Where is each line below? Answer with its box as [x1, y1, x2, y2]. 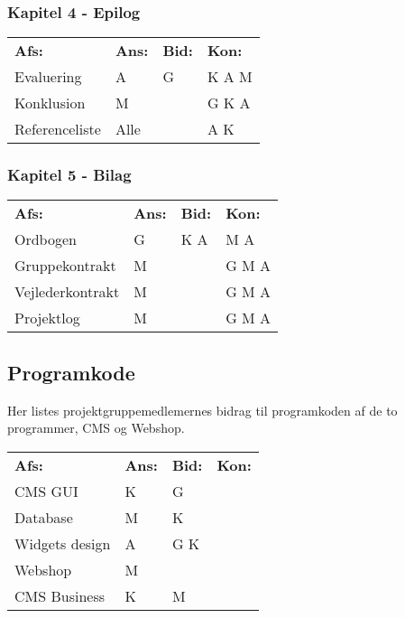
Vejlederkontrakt [14, 281, 120, 303]
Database [14, 506, 73, 528]
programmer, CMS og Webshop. [7, 418, 185, 437]
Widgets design [14, 532, 111, 554]
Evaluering [14, 66, 82, 88]
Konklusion [14, 92, 86, 114]
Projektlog [14, 307, 80, 329]
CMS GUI [14, 480, 78, 501]
